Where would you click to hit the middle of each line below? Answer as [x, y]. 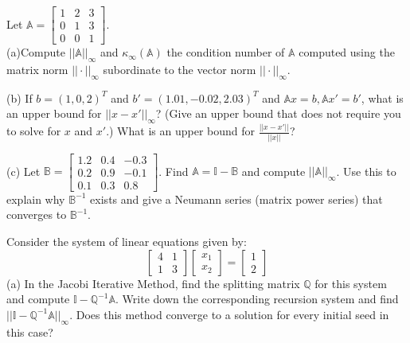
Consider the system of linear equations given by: [127, 242]
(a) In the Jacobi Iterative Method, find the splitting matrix [153, 283]
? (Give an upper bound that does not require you [278, 113]
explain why [36, 199]
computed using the [347, 52]
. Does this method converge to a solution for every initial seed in [229, 314]
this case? [30, 331]
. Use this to [366, 171]
